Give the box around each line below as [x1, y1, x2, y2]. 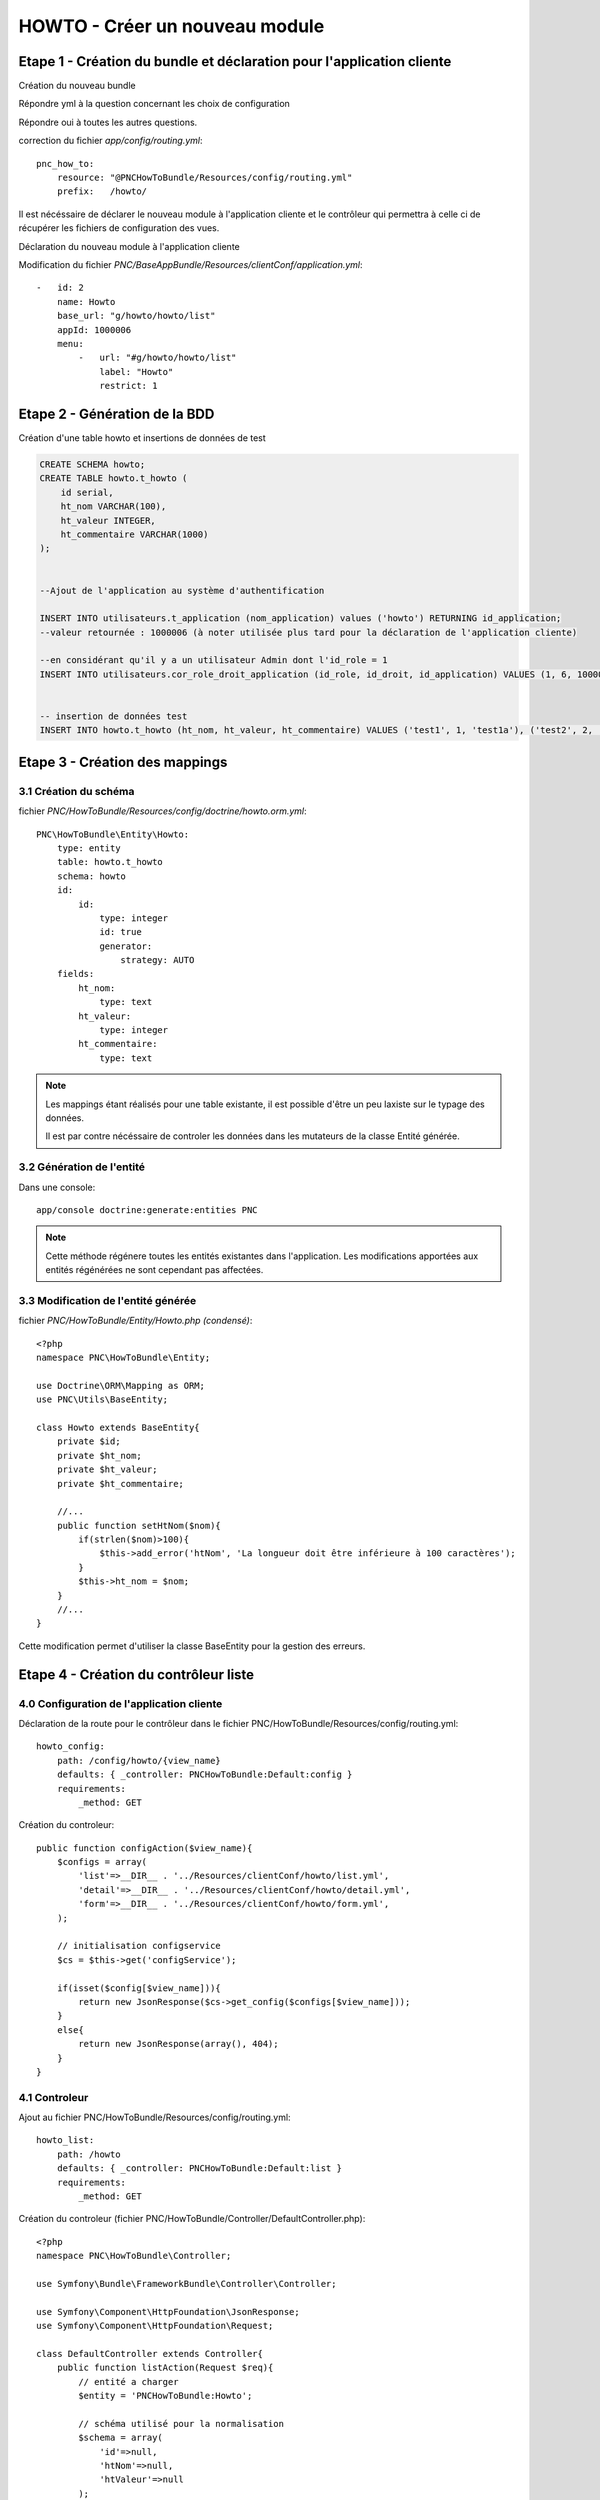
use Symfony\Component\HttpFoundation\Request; [36, 2320, 274, 2332]
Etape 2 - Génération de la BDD [18, 405, 215, 422]
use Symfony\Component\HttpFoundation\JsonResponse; [36, 2306, 300, 2317]
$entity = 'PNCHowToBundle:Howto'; [78, 2390, 253, 2402]
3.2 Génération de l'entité [18, 1160, 145, 1174]
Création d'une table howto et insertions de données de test [18, 432, 267, 444]
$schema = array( [78, 2432, 164, 2444]
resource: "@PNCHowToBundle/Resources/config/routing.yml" [56, 172, 353, 184]
